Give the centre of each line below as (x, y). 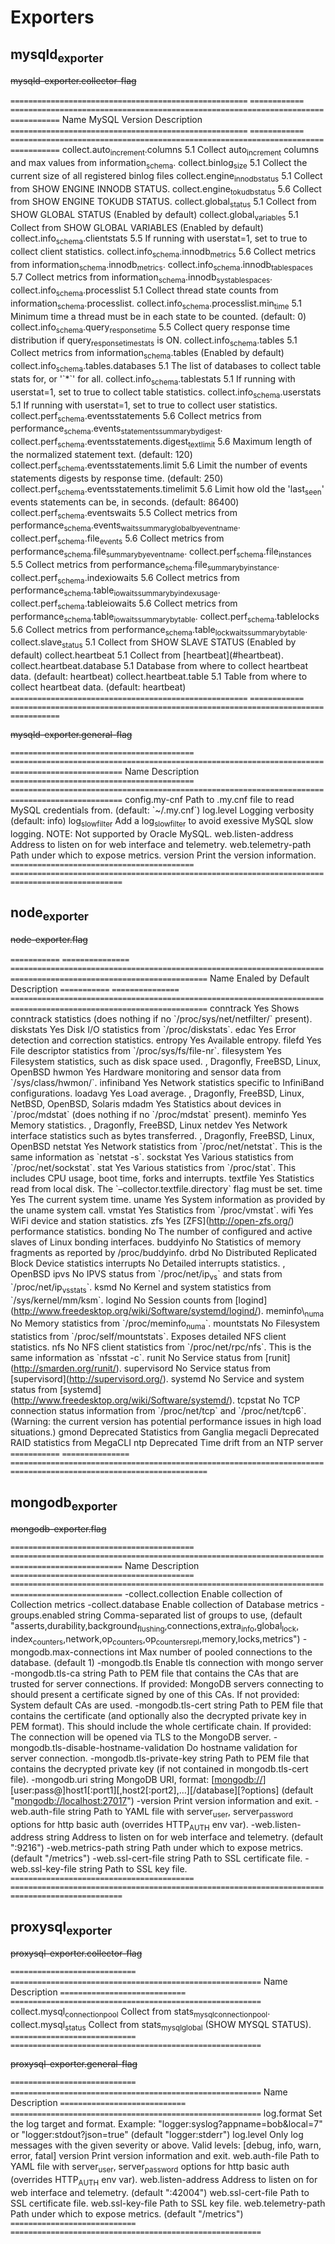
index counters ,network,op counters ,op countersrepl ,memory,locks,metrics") (155, 1640)
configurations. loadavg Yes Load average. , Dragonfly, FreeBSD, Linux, (157, 1093)
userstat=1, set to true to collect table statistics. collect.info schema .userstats (166, 393)
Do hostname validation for (242, 1747)
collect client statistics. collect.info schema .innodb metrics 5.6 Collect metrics (163, 252)
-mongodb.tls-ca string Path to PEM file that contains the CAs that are (154, 1673)
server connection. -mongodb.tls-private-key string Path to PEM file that (160, 1758)
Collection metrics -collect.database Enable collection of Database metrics (164, 1605)
